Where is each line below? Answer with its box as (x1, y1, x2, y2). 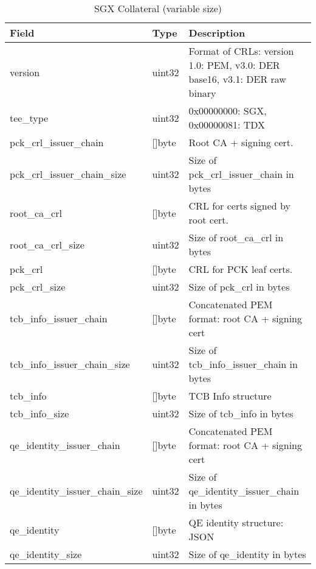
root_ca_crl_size (10, 237, 84, 252)
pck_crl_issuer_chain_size (10, 167, 126, 181)
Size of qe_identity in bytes (188, 547, 306, 561)
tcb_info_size (10, 406, 69, 420)
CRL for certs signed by (188, 199, 290, 213)
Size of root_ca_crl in (188, 230, 284, 244)
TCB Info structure (188, 389, 272, 403)
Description (188, 26, 246, 40)
